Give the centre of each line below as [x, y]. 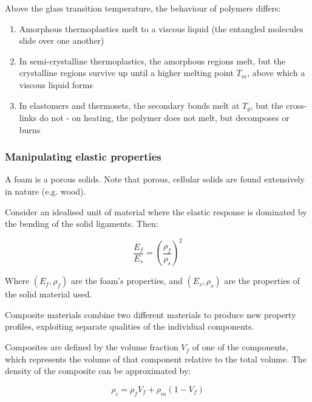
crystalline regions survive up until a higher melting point [126, 73]
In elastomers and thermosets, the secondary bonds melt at [129, 105]
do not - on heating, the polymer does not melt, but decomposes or [164, 118]
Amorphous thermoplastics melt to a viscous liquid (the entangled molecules [161, 28]
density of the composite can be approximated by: [98, 371]
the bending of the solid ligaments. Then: [82, 224]
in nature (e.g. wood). [46, 191]
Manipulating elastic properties [83, 157]
